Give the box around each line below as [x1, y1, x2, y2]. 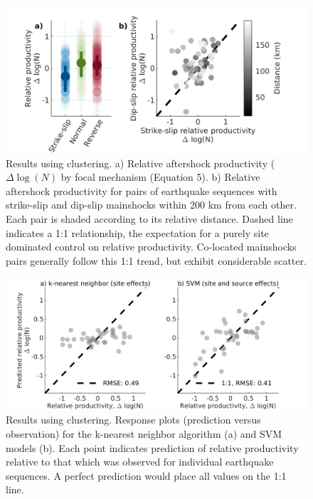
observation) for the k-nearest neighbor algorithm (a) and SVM [6, 426, 282, 441]
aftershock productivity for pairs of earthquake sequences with [6, 183, 277, 198]
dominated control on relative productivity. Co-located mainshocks [6, 239, 297, 254]
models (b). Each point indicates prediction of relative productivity [6, 440, 299, 455]
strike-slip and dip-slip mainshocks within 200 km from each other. [6, 197, 297, 212]
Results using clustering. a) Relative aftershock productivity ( [6, 155, 275, 170]
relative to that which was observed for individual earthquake [6, 454, 274, 469]
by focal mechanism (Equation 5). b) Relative [60, 169, 260, 184]
